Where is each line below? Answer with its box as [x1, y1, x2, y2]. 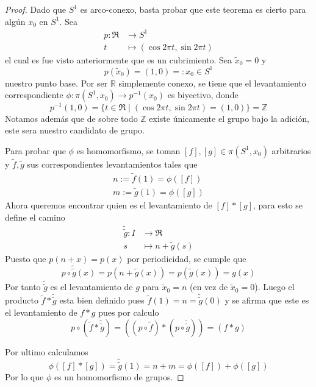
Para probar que [5, 144, 66, 157]
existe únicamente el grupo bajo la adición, [149, 112, 309, 124]
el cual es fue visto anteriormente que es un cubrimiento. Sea [5, 53, 232, 66]
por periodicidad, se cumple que [127, 252, 246, 265]
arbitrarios [271, 144, 311, 157]
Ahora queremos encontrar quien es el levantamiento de [5, 199, 212, 211]
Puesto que [5, 252, 46, 265]
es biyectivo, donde [167, 88, 239, 101]
